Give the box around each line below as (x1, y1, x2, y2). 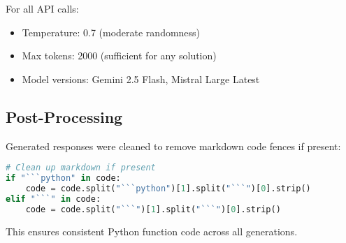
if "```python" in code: (6, 173, 121, 184)
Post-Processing (6, 105, 123, 127)
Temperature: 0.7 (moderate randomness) (22, 24, 201, 39)
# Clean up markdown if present (6, 163, 156, 173)
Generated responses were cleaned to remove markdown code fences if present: (6, 138, 341, 153)
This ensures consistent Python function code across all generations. (6, 223, 298, 238)
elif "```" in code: (6, 193, 101, 204)
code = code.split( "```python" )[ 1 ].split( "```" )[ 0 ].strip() (25, 183, 311, 193)
